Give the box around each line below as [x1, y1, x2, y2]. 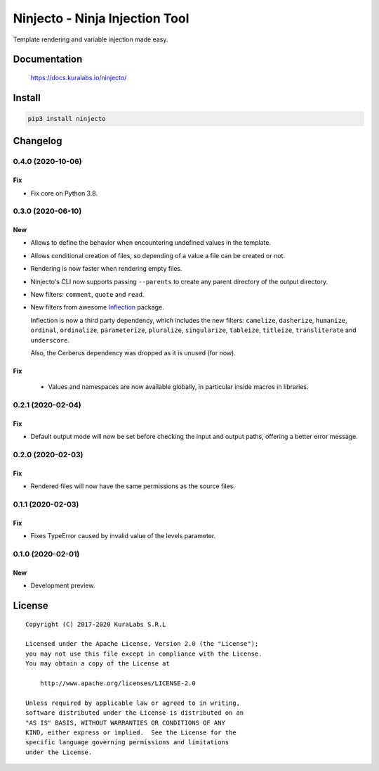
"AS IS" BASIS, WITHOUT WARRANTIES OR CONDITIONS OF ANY [25, 718, 226, 727]
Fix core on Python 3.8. [30, 189, 98, 197]
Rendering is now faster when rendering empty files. [30, 265, 182, 273]
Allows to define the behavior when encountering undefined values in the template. [30, 238, 272, 247]
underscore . [30, 336, 70, 344]
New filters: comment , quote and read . [30, 291, 145, 299]
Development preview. [30, 581, 95, 590]
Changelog [13, 135, 62, 147]
